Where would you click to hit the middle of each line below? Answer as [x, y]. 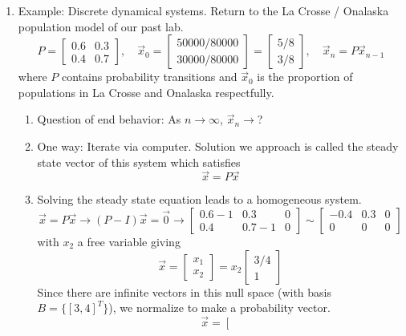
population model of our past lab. [101, 26]
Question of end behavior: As [109, 119]
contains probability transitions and [149, 77]
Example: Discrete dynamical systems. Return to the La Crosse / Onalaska [203, 10]
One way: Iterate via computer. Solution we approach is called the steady [218, 146]
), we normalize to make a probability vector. [219, 308]
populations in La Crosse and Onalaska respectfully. [146, 92]
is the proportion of [305, 77]
